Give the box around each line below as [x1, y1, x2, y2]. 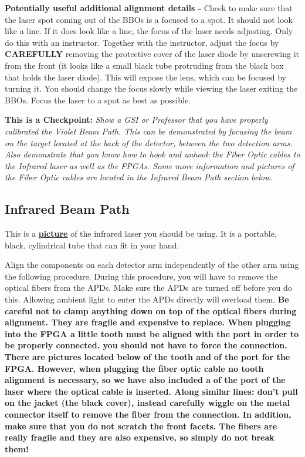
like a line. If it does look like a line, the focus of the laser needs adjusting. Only [5, 25, 293, 37]
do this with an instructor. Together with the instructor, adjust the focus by [5, 36, 279, 48]
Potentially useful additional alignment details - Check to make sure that [5, 2, 293, 14]
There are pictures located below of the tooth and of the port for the [5, 351, 290, 363]
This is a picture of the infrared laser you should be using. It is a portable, [5, 227, 277, 240]
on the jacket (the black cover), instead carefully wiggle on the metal [5, 396, 290, 409]
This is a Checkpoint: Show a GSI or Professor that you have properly [5, 113, 268, 126]
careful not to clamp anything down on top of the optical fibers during [5, 304, 297, 317]
